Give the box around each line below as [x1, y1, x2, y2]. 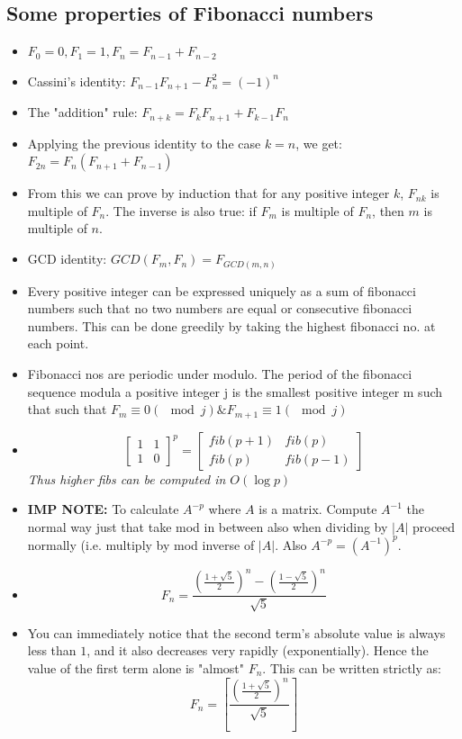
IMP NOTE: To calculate [27, 500, 179, 518]
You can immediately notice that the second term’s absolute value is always [27, 623, 446, 642]
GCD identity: [27, 249, 107, 268]
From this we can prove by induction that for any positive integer [27, 184, 390, 203]
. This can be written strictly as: [262, 659, 441, 677]
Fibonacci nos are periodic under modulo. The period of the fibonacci [27, 364, 412, 383]
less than [27, 641, 77, 660]
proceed [412, 517, 456, 536]
